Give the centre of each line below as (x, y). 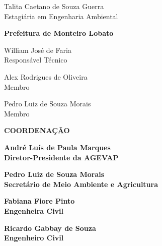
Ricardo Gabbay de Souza (50, 228)
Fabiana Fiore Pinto (39, 201)
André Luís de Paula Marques (57, 147)
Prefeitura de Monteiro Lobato (59, 33)
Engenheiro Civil (34, 238)
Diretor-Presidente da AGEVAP (61, 157)
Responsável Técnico (36, 60)
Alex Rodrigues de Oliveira (46, 76)
